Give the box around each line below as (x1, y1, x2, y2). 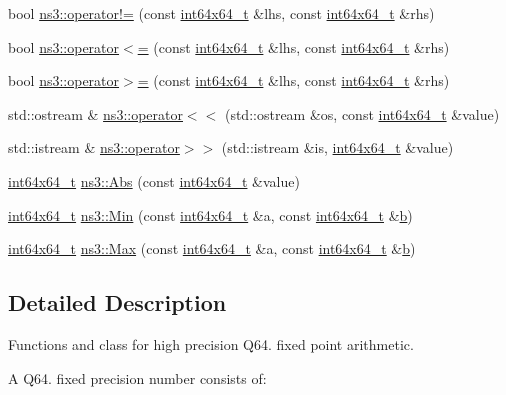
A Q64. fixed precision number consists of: (8, 367, 267, 388)
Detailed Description (8, 287, 227, 318)
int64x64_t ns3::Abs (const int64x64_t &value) (8, 170, 300, 191)
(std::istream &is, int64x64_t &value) (221, 137, 454, 158)
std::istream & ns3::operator (8, 137, 180, 158)
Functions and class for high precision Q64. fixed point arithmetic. (8, 333, 414, 354)
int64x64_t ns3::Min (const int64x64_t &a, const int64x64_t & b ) (8, 204, 413, 225)
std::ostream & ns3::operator (8, 103, 183, 124)
